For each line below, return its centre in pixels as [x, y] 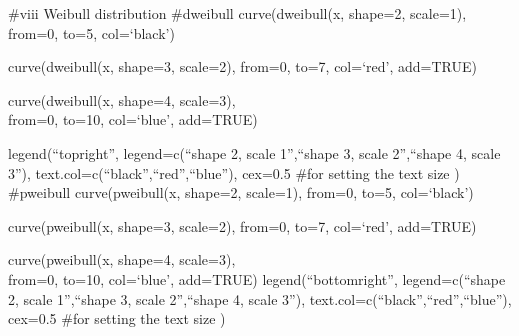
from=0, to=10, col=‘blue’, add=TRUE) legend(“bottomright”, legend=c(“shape [257, 278]
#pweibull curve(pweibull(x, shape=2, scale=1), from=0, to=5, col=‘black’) [241, 192]
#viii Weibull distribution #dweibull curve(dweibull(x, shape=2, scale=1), [237, 13]
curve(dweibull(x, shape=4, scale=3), [122, 99]
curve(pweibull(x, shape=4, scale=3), [122, 259]
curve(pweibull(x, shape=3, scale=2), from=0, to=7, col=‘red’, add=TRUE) [242, 225]
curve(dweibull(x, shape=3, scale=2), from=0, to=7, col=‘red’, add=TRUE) [242, 66]
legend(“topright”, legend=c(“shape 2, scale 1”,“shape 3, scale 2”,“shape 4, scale [254, 152]
